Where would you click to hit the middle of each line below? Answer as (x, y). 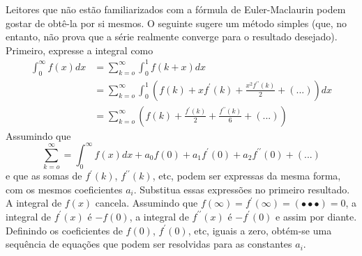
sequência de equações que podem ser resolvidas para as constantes (149, 244)
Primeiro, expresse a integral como (80, 50)
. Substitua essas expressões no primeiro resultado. (242, 189)
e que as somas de (44, 176)
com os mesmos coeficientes (64, 189)
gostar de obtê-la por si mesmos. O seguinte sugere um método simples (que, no (176, 23)
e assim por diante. (316, 216)
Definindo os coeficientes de (64, 230)
